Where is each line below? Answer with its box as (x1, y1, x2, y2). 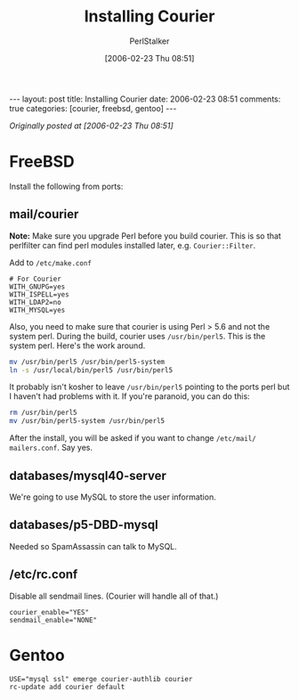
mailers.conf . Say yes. (9, 443, 93, 453)
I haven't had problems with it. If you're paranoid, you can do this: (9, 391, 251, 402)
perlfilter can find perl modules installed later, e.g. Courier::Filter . (9, 240, 256, 250)
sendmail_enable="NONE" (9, 615, 98, 624)
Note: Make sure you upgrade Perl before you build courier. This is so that (9, 230, 282, 241)
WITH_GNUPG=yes (9, 282, 66, 291)
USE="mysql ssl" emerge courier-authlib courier (9, 674, 193, 683)
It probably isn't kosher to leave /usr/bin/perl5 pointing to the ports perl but (9, 381, 290, 393)
